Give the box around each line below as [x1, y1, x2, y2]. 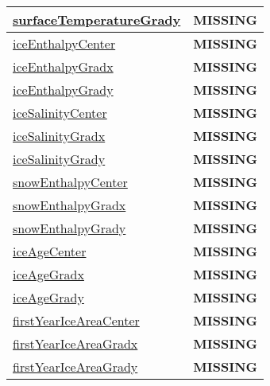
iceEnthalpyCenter [13, 34, 116, 53]
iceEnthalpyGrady [13, 80, 114, 99]
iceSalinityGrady [13, 150, 106, 168]
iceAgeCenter [13, 242, 87, 260]
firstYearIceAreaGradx [13, 334, 138, 353]
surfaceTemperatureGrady [13, 10, 181, 29]
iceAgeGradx [13, 265, 84, 283]
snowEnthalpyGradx [13, 196, 126, 214]
